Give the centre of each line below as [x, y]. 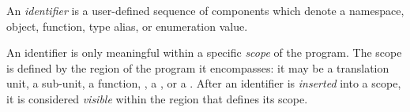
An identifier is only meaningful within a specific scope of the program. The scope [204, 52]
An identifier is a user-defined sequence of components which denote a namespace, [205, 11]
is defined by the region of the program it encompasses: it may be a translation [198, 67]
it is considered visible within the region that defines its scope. [157, 99]
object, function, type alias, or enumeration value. [127, 26]
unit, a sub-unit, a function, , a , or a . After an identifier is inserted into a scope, [204, 83]
